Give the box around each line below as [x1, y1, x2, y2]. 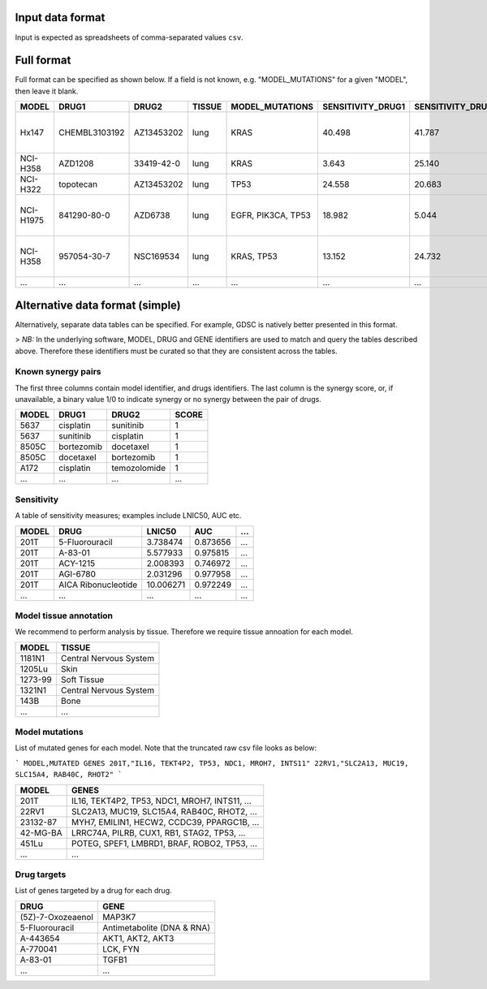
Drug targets [15, 869, 67, 880]
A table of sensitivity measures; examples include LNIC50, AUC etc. [15, 511, 242, 520]
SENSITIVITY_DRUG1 [322, 101, 406, 113]
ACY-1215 [58, 557, 96, 568]
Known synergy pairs [15, 366, 101, 378]
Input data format [15, 11, 106, 24]
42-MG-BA [19, 827, 62, 838]
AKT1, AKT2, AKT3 [102, 932, 175, 944]
